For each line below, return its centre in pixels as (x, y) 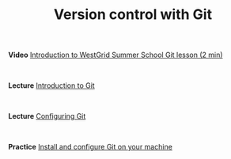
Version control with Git (133, 15)
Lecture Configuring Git (47, 116)
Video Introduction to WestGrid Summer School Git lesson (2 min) (116, 55)
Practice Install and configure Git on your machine (90, 147)
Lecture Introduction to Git (51, 85)
